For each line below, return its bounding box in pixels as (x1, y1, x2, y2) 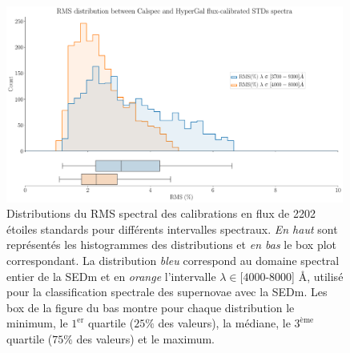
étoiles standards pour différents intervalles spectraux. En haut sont (6, 220, 338, 237)
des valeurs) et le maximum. (76, 331, 215, 347)
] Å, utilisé (292, 267, 344, 284)
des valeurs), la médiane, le (158, 315, 291, 331)
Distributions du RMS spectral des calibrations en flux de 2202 (6, 205, 316, 222)
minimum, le (6, 315, 68, 331)
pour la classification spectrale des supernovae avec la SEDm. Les (6, 283, 328, 300)
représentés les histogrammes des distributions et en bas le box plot (6, 236, 337, 253)
